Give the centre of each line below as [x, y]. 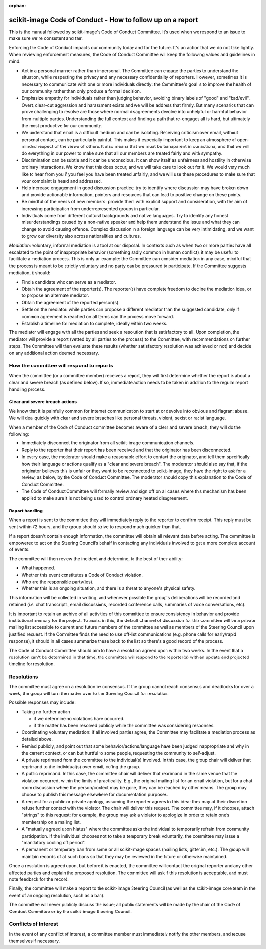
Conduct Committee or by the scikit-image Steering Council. [70, 911]
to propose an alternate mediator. [55, 295]
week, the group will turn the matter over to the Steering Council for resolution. [89, 693]
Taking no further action [46, 712]
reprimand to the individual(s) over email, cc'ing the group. [81, 766]
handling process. [27, 389]
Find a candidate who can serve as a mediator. [69, 282]
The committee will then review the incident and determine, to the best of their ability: [96, 559]
